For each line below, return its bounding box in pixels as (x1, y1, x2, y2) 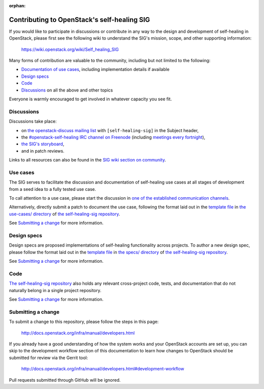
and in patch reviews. (21, 148, 65, 154)
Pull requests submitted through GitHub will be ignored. (9, 377, 121, 383)
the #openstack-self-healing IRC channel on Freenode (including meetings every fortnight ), (21, 134, 205, 140)
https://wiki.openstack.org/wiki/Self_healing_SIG (21, 46, 119, 52)
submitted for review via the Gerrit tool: (9, 355, 88, 361)
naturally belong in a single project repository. (9, 287, 102, 293)
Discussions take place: (9, 118, 57, 124)
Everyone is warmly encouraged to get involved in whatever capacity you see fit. (9, 96, 172, 102)
